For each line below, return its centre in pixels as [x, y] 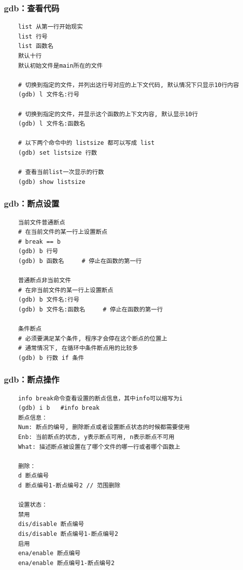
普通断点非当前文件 [44, 281]
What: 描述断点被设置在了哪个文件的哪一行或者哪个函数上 [99, 447]
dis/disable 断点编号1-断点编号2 [68, 534]
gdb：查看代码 [32, 8]
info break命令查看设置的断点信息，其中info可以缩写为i [100, 398]
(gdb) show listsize [52, 182]
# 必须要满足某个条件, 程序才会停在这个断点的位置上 [93, 338]
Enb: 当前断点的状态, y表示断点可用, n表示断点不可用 [96, 437]
